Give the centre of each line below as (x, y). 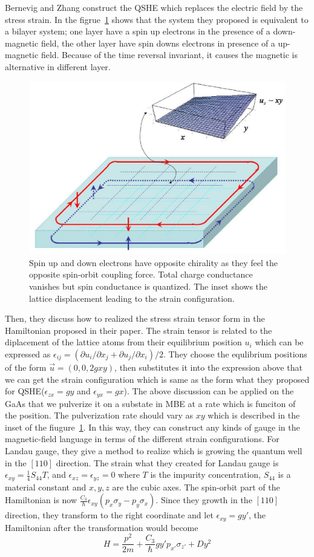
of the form (26, 367)
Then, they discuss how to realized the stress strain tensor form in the (135, 318)
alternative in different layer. (58, 66)
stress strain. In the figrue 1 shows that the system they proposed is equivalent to (157, 19)
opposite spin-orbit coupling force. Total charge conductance (141, 274)
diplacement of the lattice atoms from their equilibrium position (123, 342)
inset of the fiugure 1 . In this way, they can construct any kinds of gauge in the (152, 427)
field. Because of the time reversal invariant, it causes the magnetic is (169, 55)
